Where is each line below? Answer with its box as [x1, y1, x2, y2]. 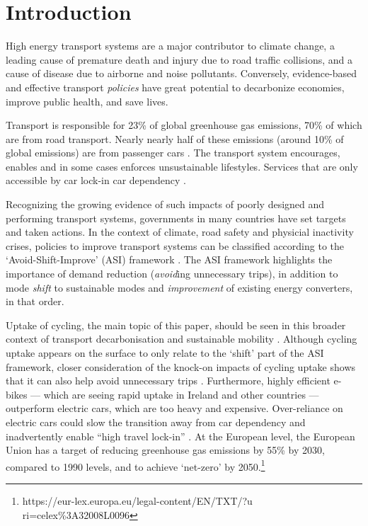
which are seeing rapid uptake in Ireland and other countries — [43, 387, 319, 401]
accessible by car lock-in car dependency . [6, 173, 186, 188]
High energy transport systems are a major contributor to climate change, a [6, 38, 335, 53]
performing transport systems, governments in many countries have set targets [6, 210, 346, 225]
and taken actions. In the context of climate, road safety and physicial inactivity [6, 224, 354, 239]
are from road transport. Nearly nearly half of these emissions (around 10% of [6, 131, 344, 146]
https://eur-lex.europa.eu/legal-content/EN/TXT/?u [22, 493, 253, 508]
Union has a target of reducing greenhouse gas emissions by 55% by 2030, [6, 442, 325, 457]
